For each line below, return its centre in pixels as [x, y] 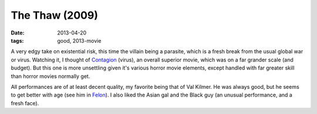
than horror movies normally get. [50, 76]
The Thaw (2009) [54, 15]
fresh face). [25, 103]
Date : [18, 33]
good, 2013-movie [79, 40]
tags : [17, 40]
